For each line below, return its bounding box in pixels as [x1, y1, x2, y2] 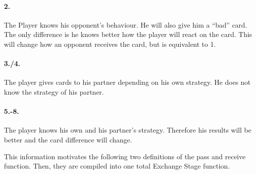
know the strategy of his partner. [4, 86, 104, 97]
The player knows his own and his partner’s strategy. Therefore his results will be [4, 125, 252, 135]
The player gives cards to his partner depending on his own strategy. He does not [4, 77, 251, 87]
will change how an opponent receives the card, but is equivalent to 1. [4, 38, 216, 49]
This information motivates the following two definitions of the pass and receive [4, 151, 246, 161]
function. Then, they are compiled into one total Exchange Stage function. [4, 161, 230, 171]
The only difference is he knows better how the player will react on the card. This [4, 29, 252, 39]
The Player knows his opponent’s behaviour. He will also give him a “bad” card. [4, 19, 248, 30]
